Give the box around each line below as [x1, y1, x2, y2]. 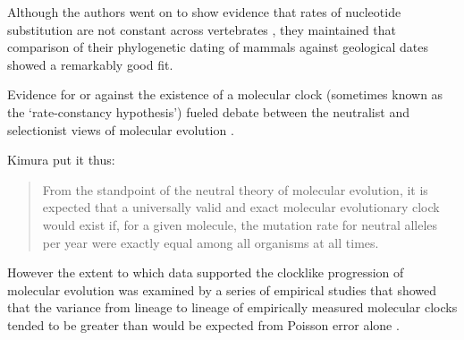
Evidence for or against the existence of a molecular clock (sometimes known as [7, 85, 443, 104]
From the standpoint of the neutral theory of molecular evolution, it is [42, 180, 428, 199]
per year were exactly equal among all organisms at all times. [42, 233, 379, 251]
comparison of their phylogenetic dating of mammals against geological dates [7, 38, 428, 56]
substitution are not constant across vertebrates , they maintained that [7, 20, 397, 38]
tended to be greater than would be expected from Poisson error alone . [7, 315, 400, 334]
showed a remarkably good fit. [7, 55, 173, 73]
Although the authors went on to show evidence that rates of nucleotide [7, 3, 401, 21]
